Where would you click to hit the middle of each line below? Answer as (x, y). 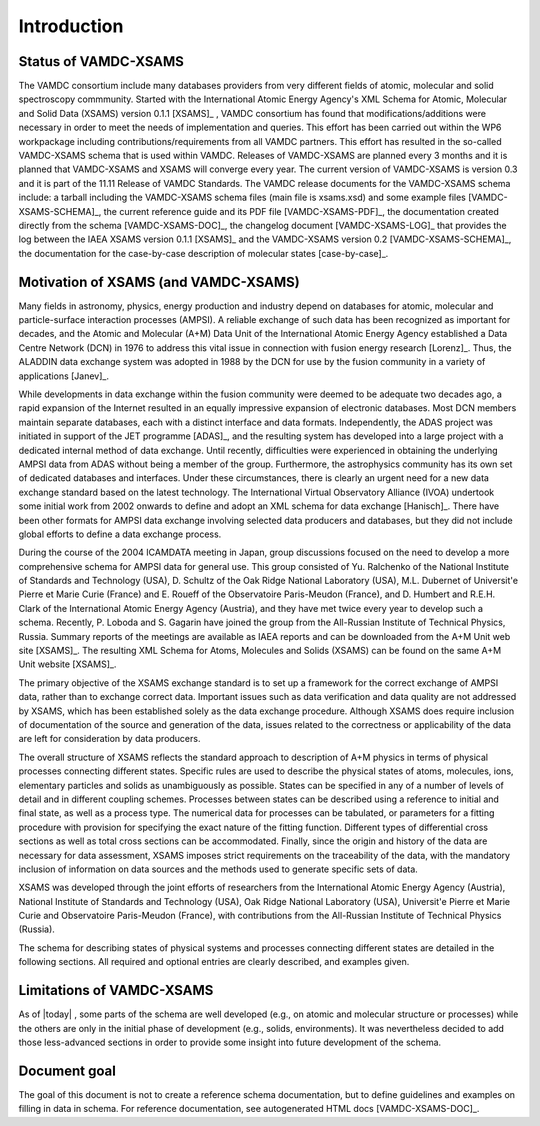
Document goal (67, 1070)
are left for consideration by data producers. (109, 739)
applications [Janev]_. (64, 376)
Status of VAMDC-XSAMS (101, 61)
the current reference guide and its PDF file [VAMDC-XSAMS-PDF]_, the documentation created (301, 211)
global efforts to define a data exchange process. (120, 534)
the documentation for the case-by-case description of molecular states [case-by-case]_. (203, 253)
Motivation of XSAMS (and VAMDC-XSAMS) (159, 281)
